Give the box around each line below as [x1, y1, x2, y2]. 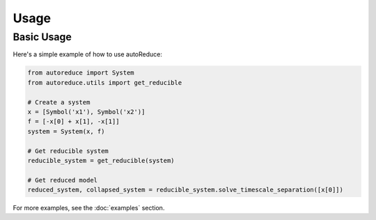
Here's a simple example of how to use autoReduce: [13, 50, 163, 58]
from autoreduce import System [27, 69, 135, 77]
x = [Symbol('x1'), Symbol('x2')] [27, 108, 146, 116]
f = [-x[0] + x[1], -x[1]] [27, 118, 120, 125]
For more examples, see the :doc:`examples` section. [13, 204, 165, 212]
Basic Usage [13, 31, 72, 43]
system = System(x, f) [27, 127, 105, 135]
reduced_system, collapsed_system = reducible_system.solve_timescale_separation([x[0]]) [27, 186, 344, 194]
